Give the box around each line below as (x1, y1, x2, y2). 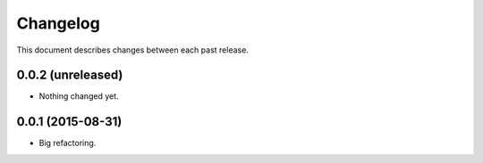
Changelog (16, 13, 100, 33)
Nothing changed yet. (38, 91, 120, 102)
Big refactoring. (38, 138, 97, 149)
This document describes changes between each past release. (16, 45, 250, 55)
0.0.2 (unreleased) (16, 68, 123, 83)
